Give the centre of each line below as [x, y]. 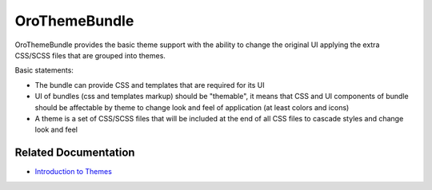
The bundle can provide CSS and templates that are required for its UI [150, 85]
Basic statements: [44, 70]
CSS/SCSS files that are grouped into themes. [90, 55]
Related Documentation [75, 153]
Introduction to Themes [73, 172]
